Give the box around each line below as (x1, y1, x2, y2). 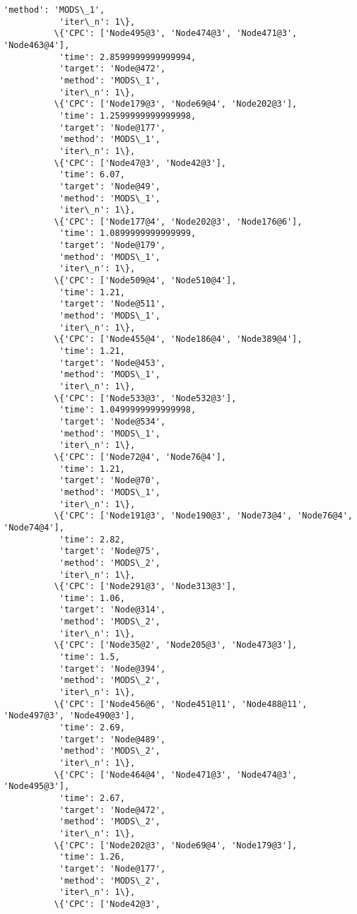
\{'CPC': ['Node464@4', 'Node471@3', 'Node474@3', (54, 769, 298, 780)
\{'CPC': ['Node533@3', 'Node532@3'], (54, 393, 237, 403)
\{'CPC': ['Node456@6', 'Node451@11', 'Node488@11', (54, 699, 308, 709)
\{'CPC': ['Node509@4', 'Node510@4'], (54, 275, 237, 286)
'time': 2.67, (59, 793, 125, 803)
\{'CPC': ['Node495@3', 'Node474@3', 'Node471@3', (54, 28, 298, 39)
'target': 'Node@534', (59, 416, 166, 427)
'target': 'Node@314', (59, 605, 166, 615)
